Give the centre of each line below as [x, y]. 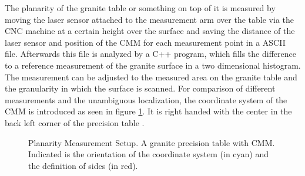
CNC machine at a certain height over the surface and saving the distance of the [150, 31]
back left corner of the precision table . [75, 122]
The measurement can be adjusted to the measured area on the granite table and [151, 77]
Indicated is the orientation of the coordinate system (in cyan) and [149, 154]
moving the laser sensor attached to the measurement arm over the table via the [149, 19]
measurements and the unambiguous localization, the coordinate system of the [146, 99]
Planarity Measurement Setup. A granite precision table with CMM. [152, 142]
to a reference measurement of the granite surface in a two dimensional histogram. [153, 65]
